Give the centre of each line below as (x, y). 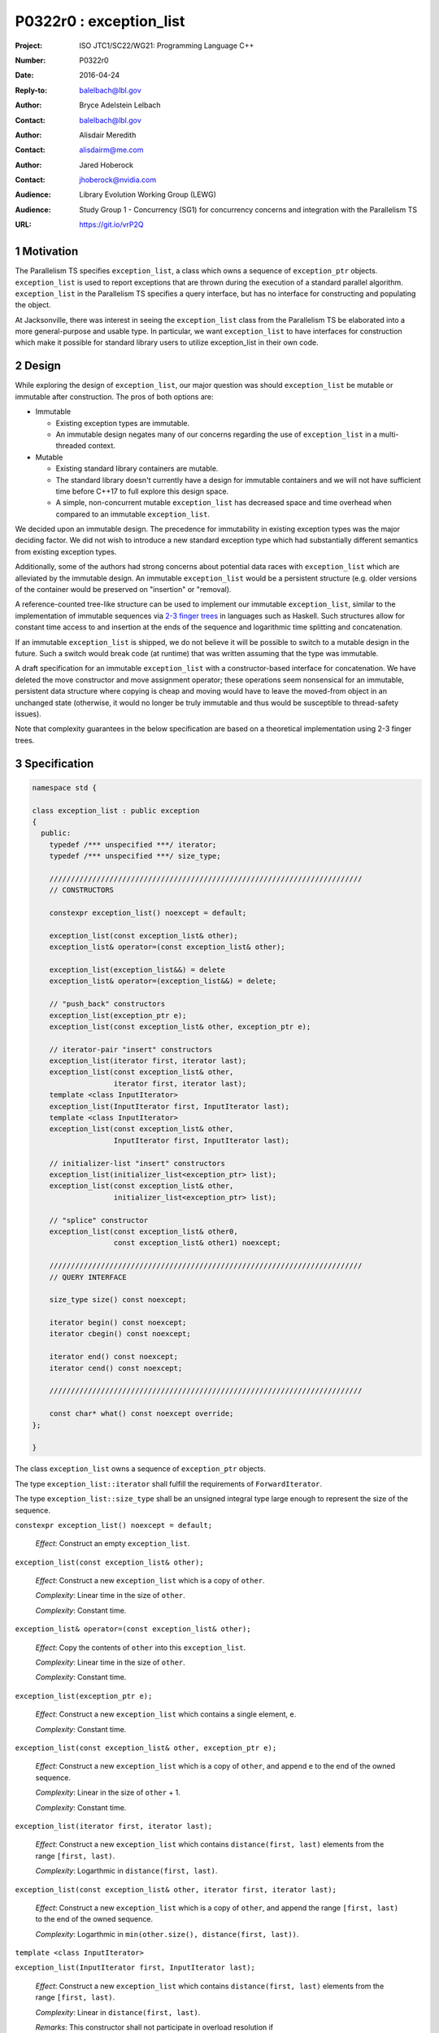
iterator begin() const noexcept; (118, 1323)
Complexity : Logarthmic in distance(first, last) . (126, 1871)
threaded (71, 446)
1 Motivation (47, 252)
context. (102, 446)
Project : (29, 46)
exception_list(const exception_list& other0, (144, 1231)
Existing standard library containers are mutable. (137, 468)
